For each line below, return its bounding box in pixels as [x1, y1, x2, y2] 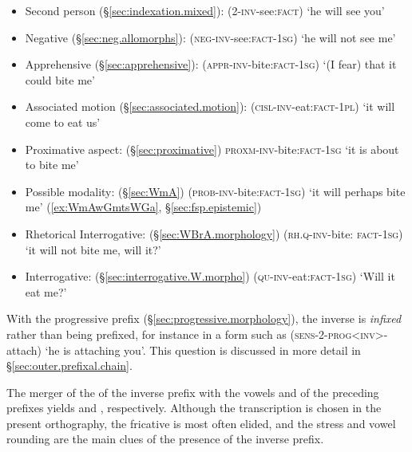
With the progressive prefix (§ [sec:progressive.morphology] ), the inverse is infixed [6, 310, 402, 327]
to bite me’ [25, 156, 79, 173]
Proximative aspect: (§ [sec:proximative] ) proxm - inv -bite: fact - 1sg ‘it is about [25, 140, 399, 157]
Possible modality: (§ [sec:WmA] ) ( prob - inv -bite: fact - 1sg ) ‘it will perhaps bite [25, 183, 406, 199]
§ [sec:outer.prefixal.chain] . [6, 357, 133, 374]
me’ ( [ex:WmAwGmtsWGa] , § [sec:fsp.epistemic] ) [25, 198, 262, 215]
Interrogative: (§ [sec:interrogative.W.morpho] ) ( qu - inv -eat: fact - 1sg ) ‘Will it [25, 268, 395, 285]
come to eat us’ [25, 113, 101, 130]
